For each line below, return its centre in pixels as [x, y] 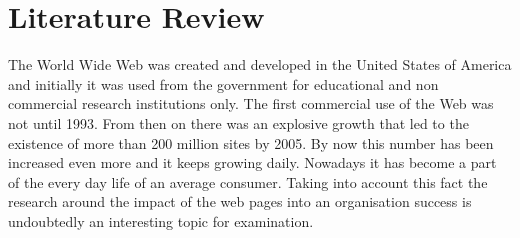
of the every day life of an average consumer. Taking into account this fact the [248, 181]
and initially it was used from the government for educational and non [223, 83]
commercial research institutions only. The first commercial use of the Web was [251, 103]
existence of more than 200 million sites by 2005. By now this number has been [251, 142]
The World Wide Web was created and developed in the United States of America [260, 64]
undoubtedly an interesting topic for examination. [161, 220]
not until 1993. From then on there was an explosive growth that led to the [238, 122]
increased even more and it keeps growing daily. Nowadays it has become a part [252, 162]
